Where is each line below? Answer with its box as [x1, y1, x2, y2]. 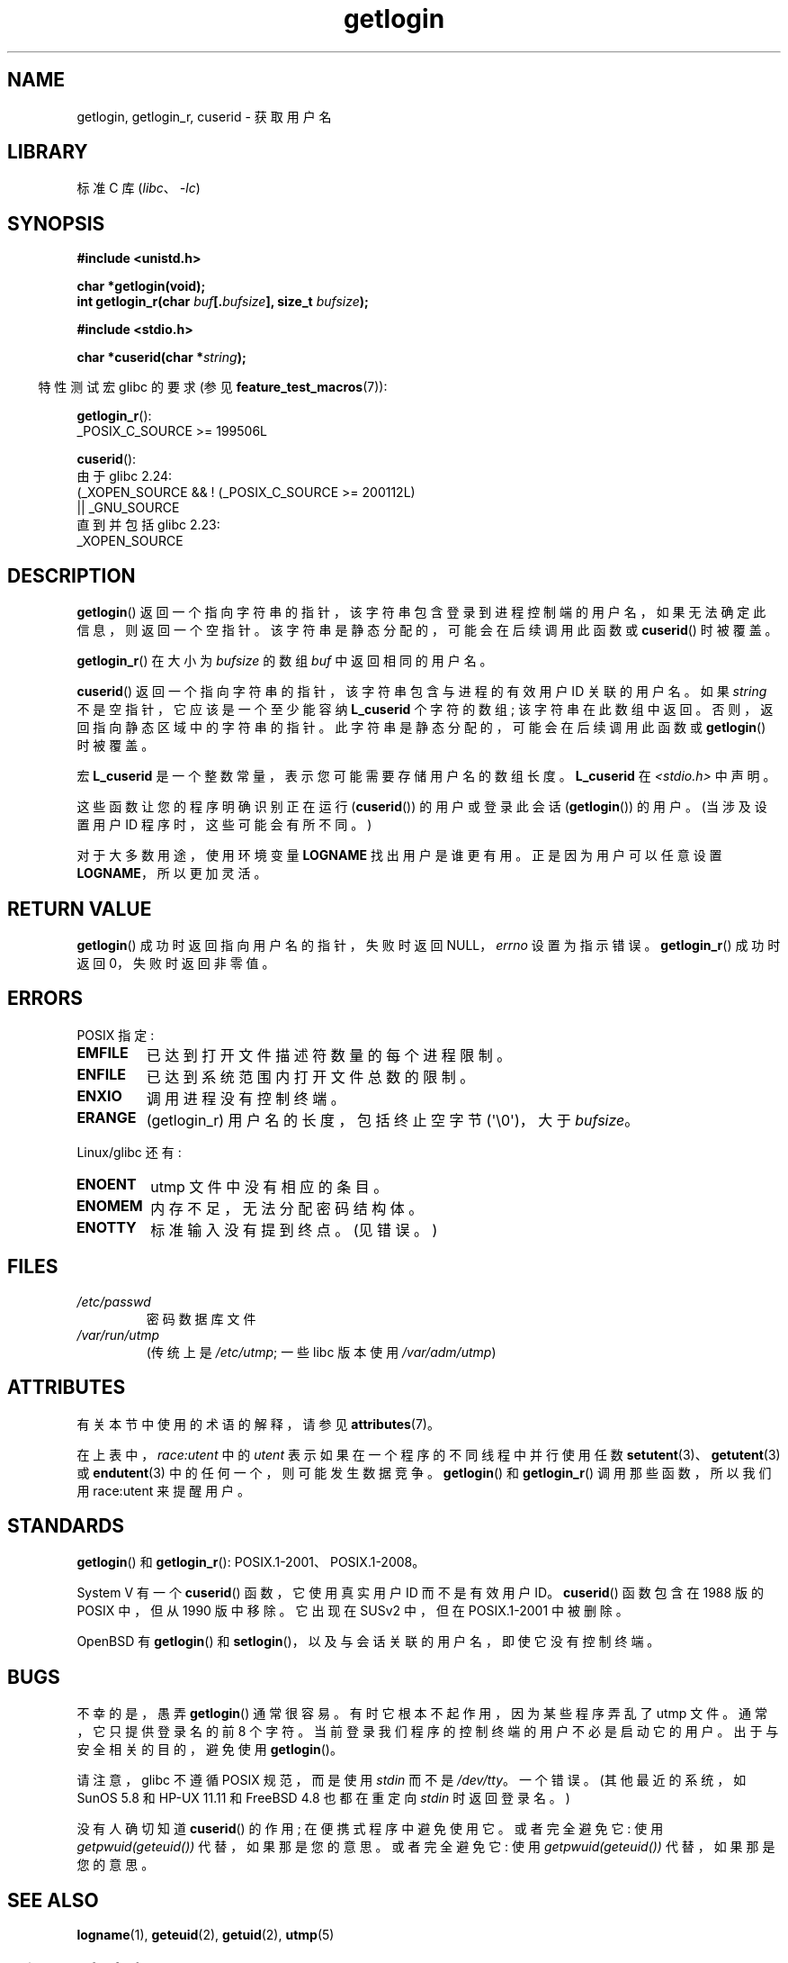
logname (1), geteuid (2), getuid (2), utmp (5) [76, 1927, 335, 1943]
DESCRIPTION [7, 564, 136, 587]
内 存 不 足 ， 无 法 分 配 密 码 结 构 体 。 [150, 1199, 424, 1217]
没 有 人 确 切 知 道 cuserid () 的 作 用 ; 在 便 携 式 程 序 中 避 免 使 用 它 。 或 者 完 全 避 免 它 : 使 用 [76, 1821, 664, 1837]
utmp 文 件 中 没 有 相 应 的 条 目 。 [150, 1177, 389, 1196]
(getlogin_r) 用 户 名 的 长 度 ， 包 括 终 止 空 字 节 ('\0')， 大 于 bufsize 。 [146, 1110, 640, 1129]
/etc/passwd [76, 1293, 151, 1309]
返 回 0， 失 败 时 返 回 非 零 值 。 [76, 954, 275, 971]
